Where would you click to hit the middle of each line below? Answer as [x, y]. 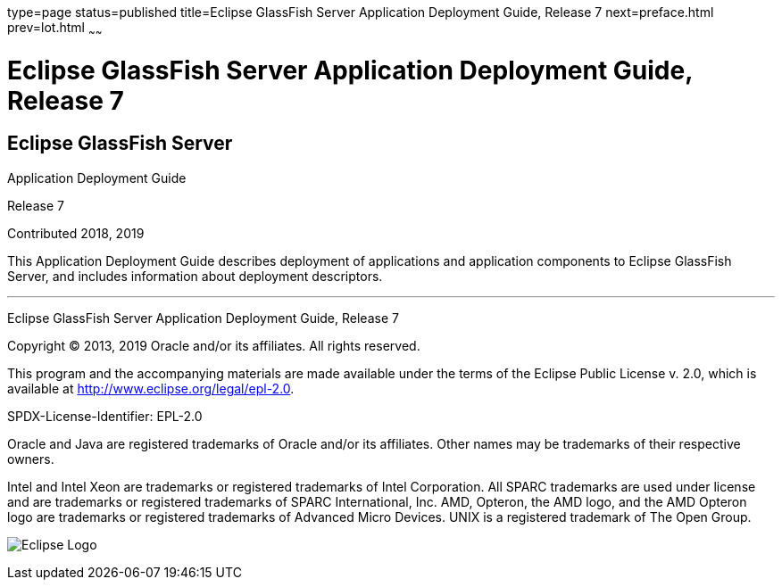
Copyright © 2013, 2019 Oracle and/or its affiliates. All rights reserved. [214, 345]
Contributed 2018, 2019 [76, 233]
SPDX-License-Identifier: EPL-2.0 [105, 416]
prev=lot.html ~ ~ [55, 29]
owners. [31, 459]
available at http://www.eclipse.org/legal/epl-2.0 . [151, 388]
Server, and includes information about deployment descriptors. [195, 276]
